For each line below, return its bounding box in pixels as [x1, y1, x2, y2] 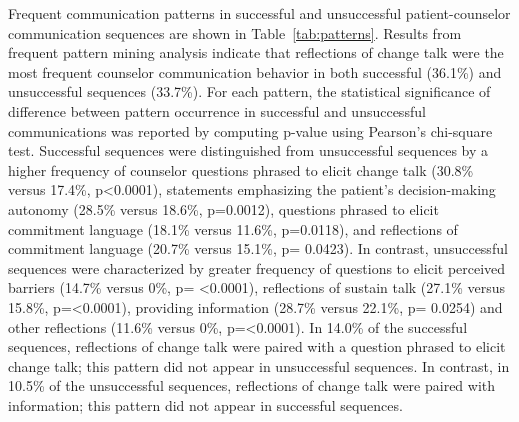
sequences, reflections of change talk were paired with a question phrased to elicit [8, 336, 506, 357]
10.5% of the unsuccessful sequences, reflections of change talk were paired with [8, 375, 496, 396]
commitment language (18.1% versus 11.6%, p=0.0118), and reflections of [8, 218, 458, 239]
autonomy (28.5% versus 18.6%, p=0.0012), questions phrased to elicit [8, 198, 439, 219]
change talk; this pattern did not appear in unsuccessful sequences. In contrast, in [8, 355, 510, 376]
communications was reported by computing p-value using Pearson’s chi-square [8, 120, 493, 141]
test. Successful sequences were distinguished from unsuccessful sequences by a [8, 140, 489, 161]
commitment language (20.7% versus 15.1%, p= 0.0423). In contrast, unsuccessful [8, 238, 508, 259]
